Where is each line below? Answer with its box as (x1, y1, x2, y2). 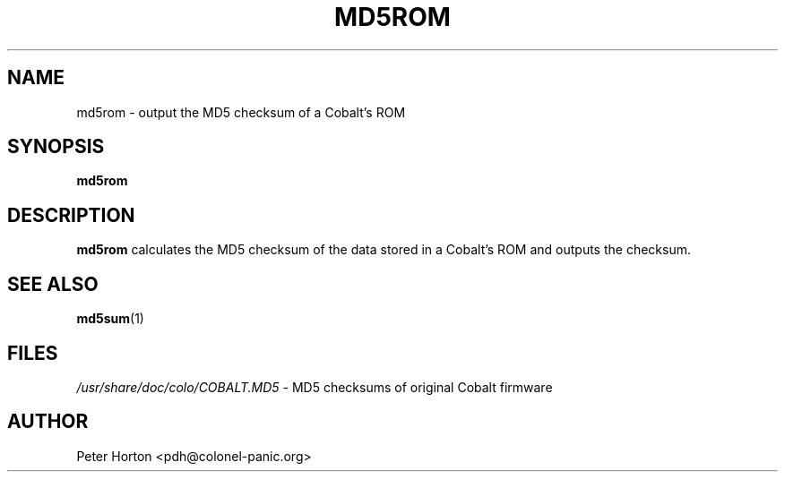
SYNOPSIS (7, 135, 105, 158)
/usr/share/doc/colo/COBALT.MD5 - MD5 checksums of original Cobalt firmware (76, 379, 553, 395)
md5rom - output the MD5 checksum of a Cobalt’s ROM (76, 104, 406, 120)
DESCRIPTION (7, 203, 135, 227)
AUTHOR (7, 410, 89, 433)
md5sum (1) (76, 311, 144, 327)
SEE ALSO (7, 272, 99, 295)
